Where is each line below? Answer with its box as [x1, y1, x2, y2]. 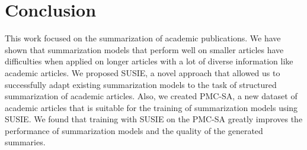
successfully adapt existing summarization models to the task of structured [5, 78, 277, 90]
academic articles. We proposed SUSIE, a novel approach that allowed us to [5, 66, 280, 79]
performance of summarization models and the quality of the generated [5, 124, 263, 136]
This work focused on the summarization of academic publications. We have [5, 32, 281, 44]
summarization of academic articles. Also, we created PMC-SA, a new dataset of [5, 90, 298, 102]
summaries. [5, 136, 46, 148]
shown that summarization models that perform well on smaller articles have [5, 43, 284, 56]
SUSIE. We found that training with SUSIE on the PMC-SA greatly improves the [5, 113, 303, 125]
